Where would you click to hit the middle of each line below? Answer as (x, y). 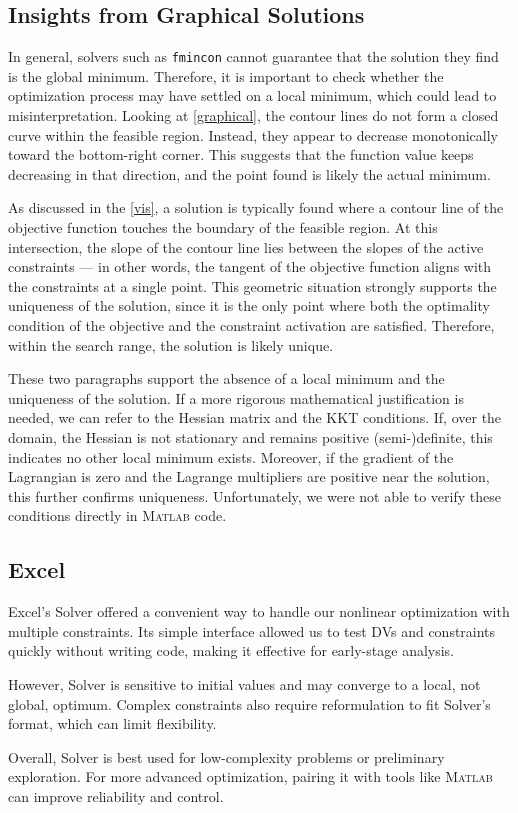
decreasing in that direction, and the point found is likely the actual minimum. (249, 173)
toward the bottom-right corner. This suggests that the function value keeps (241, 154)
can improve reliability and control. (116, 795)
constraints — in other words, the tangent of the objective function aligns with (250, 266)
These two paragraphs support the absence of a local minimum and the (226, 378)
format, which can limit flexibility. (112, 723)
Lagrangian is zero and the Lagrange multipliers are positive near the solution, (249, 476)
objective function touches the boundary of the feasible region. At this (223, 227)
